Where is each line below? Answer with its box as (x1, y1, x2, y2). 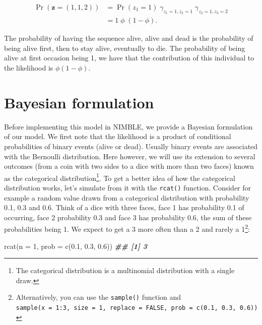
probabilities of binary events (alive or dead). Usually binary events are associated (4, 141, 258, 151)
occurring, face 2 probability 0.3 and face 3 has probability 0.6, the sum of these (4, 212, 252, 222)
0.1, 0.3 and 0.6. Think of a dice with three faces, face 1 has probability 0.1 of (4, 202, 244, 213)
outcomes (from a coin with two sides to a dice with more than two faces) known (4, 161, 254, 171)
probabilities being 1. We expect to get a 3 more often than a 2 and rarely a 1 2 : (4, 222, 250, 234)
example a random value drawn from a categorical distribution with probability (4, 192, 249, 203)
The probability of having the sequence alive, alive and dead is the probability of (4, 33, 253, 43)
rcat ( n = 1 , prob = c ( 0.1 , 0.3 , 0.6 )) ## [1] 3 (4, 240, 148, 251)
